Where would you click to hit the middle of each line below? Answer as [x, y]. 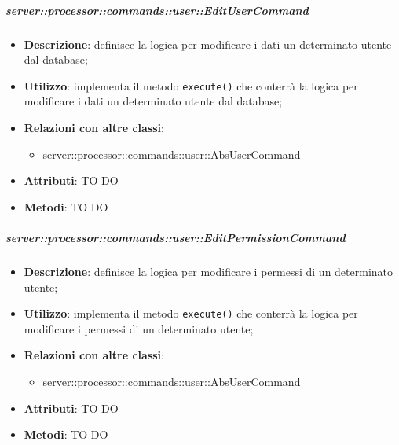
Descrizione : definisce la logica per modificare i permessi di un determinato [209, 271]
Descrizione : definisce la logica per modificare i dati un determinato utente [208, 44]
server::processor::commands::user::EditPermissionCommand [176, 237]
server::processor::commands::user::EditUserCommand [157, 10]
